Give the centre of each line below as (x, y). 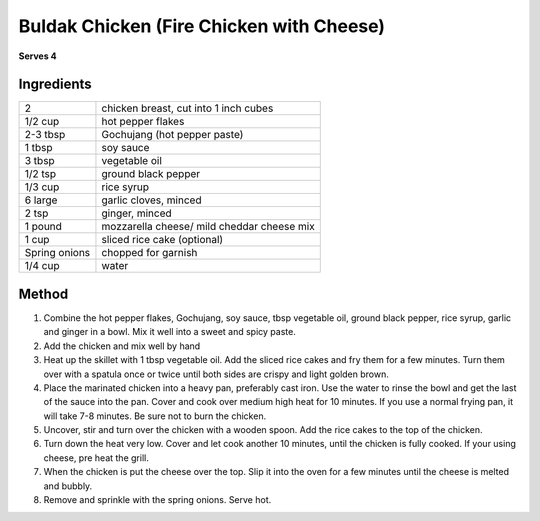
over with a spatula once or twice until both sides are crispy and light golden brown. (216, 374)
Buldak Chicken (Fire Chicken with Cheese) (201, 26)
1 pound (43, 227)
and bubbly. (68, 486)
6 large (41, 200)
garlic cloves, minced (151, 200)
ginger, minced (136, 213)
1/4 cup (42, 266)
